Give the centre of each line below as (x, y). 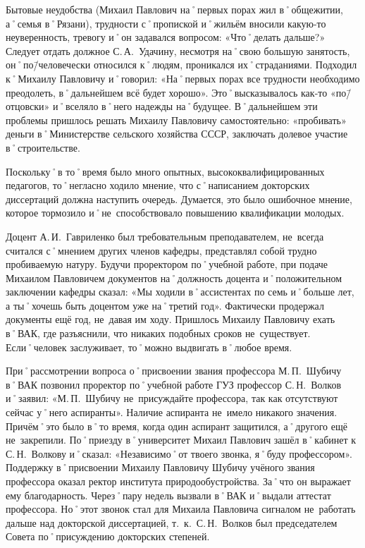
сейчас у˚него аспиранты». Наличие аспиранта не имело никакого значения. (172, 412)
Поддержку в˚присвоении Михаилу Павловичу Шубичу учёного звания (160, 467)
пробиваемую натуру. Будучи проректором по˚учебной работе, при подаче (167, 264)
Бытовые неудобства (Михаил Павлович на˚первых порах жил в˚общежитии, (174, 9)
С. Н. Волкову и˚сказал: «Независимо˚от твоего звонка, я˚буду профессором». (179, 453)
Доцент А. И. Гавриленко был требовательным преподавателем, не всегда (165, 236)
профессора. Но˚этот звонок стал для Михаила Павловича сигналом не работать (181, 509)
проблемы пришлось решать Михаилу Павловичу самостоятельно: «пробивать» (176, 120)
